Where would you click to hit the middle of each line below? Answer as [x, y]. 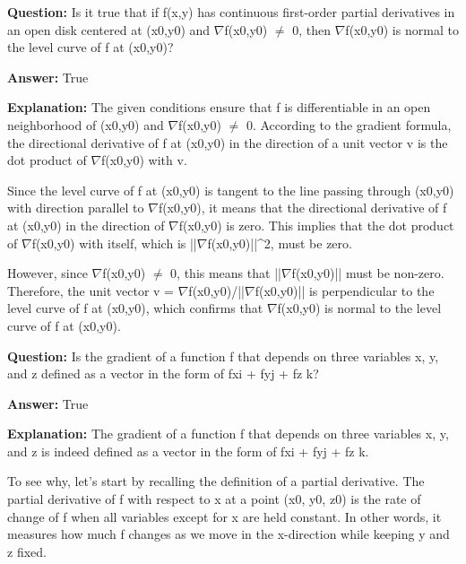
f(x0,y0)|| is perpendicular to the [345, 290]
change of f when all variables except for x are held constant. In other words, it [224, 516]
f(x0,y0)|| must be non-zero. [368, 273]
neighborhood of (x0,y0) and [86, 124]
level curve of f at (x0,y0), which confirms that [135, 308]
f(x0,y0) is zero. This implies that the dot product [316, 225]
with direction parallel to [76, 208]
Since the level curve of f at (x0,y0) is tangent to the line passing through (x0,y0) [231, 190]
